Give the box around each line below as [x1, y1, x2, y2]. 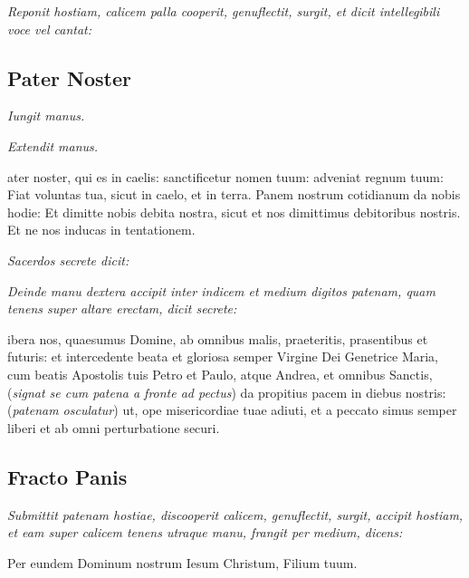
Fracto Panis [7, 462, 128, 490]
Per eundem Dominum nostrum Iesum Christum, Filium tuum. [7, 553, 358, 572]
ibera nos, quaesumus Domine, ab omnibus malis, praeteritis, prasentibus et [7, 329, 428, 348]
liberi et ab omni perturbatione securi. [7, 418, 220, 437]
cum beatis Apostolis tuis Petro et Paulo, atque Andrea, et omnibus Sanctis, [7, 364, 433, 383]
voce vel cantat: [7, 19, 92, 38]
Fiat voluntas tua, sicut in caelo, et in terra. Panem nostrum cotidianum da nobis [7, 185, 461, 204]
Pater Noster [7, 63, 131, 92]
